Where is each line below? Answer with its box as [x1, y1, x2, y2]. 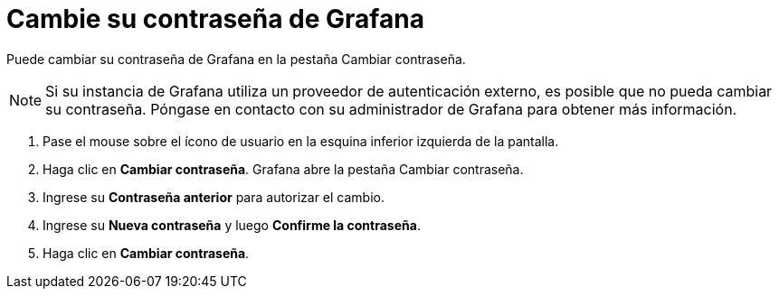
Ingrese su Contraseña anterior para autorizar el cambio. [43, 189, 385, 205]
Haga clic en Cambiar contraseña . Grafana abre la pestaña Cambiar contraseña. [43, 161, 524, 177]
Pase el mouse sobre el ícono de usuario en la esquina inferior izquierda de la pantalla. [43, 133, 559, 149]
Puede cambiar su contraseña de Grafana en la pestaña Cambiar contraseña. [6, 51, 466, 67]
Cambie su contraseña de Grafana [6, 4, 424, 34]
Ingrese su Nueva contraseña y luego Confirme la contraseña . [43, 217, 421, 233]
